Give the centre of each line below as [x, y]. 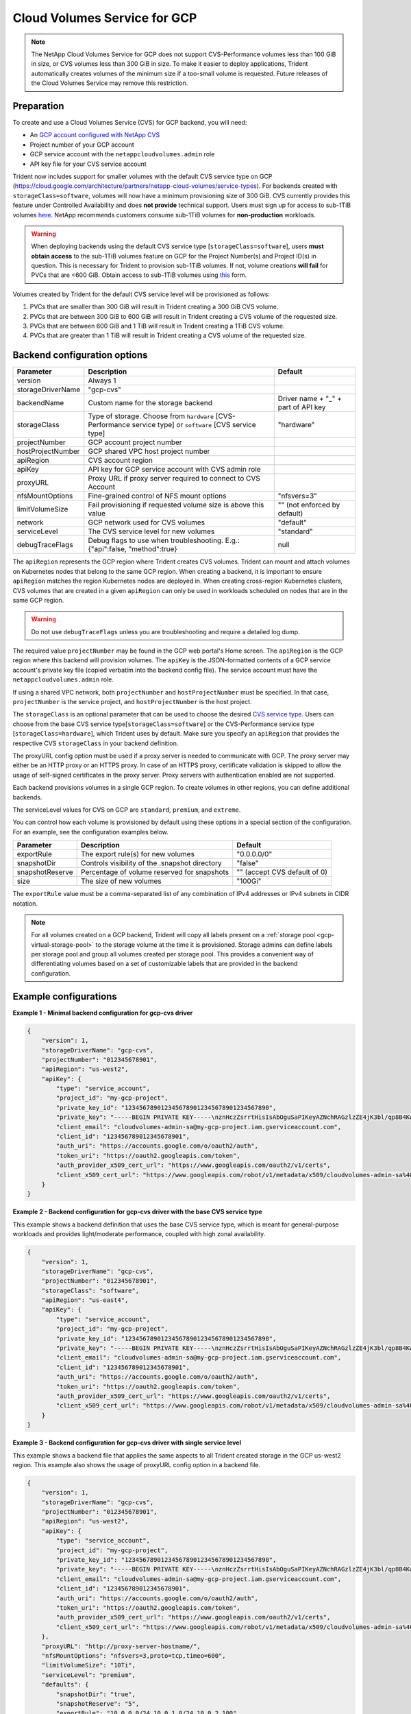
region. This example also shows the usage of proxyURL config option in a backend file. [136, 1464]
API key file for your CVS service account [88, 164]
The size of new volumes [121, 881]
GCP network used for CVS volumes [147, 522]
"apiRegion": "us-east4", [85, 1300]
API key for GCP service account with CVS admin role [174, 470]
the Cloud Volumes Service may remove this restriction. [110, 83]
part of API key [302, 407]
